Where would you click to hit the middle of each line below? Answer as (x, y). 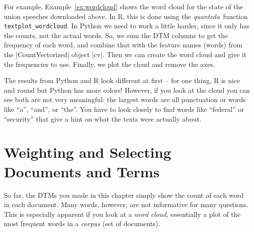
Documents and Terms (82, 171)
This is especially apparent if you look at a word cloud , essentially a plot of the (122, 214)
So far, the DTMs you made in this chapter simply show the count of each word (124, 195)
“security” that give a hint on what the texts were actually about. (103, 118)
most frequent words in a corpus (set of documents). (82, 223)
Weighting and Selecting (88, 152)
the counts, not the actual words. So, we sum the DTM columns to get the (116, 35)
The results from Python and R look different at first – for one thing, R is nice (122, 80)
